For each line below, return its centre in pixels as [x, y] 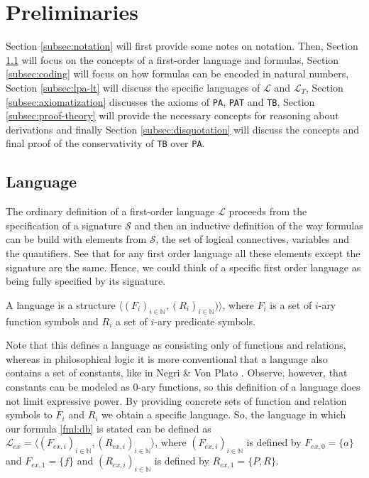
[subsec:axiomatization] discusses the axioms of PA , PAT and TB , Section [160, 101]
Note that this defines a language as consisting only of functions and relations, [176, 345]
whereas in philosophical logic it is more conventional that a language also [167, 358]
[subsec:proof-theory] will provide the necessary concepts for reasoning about [172, 115]
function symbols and [52, 321]
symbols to [29, 414]
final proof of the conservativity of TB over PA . [105, 143]
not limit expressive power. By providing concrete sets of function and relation [176, 400]
